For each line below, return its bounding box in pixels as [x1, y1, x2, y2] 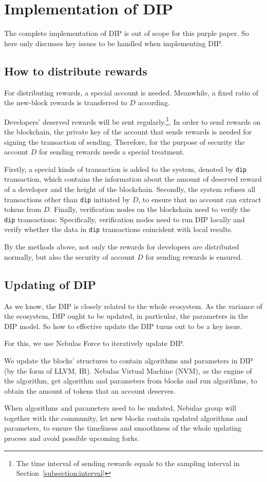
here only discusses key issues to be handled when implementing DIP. [4, 37, 223, 48]
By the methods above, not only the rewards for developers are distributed [4, 241, 239, 252]
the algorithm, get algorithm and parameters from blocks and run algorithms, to [4, 375, 257, 386]
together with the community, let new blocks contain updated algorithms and [4, 412, 248, 423]
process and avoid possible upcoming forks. [4, 433, 140, 444]
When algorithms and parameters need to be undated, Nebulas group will [4, 402, 236, 413]
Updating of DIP [4, 276, 97, 292]
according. [138, 97, 170, 108]
